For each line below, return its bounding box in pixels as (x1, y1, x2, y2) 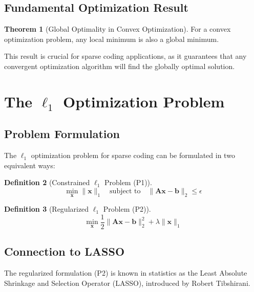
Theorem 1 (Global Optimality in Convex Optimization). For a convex (4, 24, 231, 34)
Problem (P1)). (104, 177, 152, 188)
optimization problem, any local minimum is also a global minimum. (4, 33, 219, 44)
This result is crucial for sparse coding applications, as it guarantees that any (4, 51, 247, 61)
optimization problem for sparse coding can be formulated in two (31, 150, 235, 161)
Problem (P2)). (103, 204, 151, 214)
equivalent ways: (4, 160, 55, 170)
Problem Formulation (4, 126, 120, 142)
